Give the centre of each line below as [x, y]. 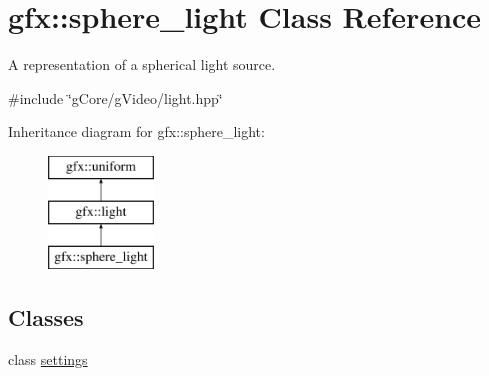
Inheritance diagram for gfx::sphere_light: [136, 131]
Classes [46, 317]
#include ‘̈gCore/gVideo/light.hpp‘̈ [115, 97]
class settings [48, 359]
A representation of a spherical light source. [142, 64]
